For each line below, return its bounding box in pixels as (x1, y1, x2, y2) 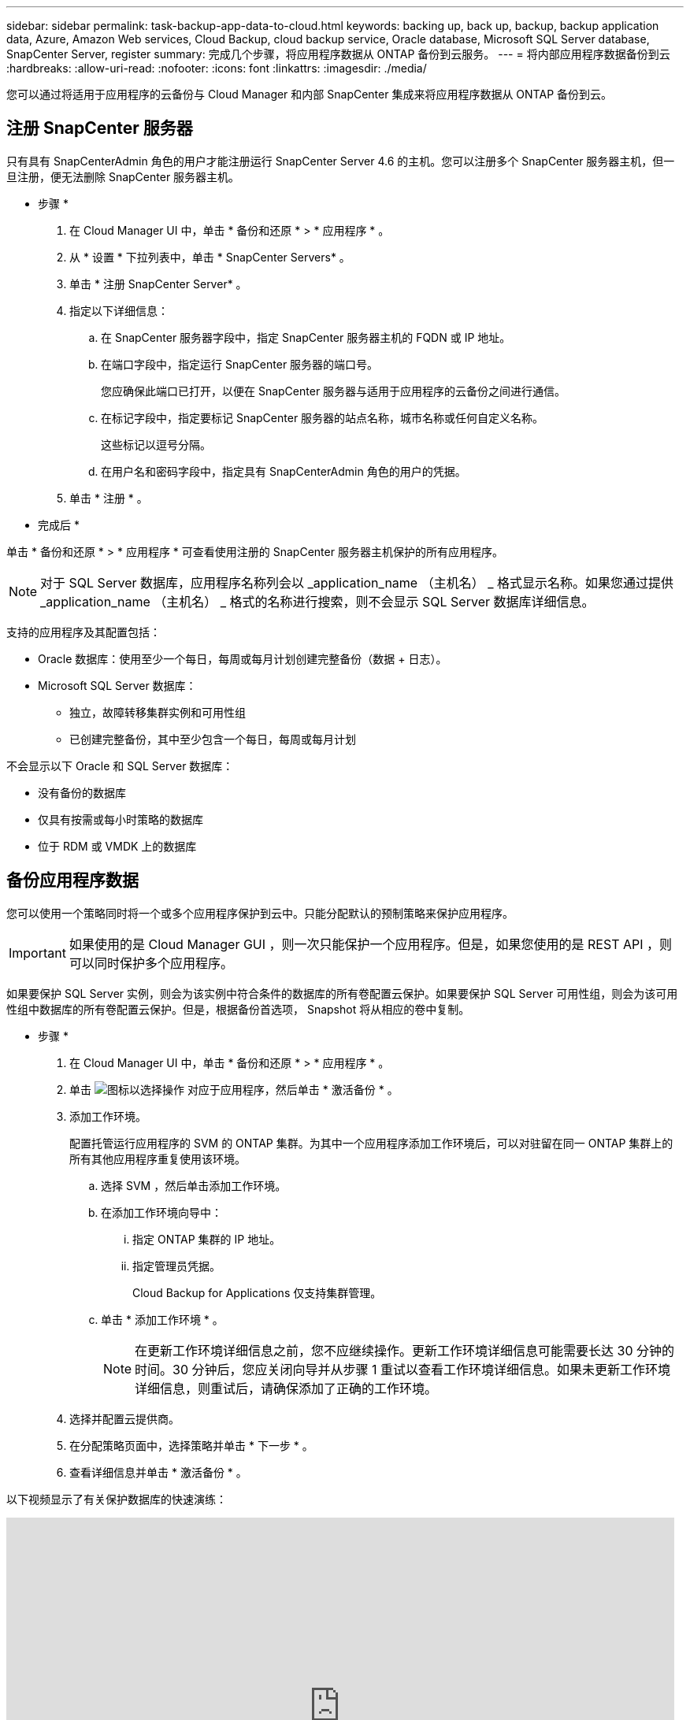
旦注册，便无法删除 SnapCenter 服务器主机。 (6, 169, 240, 183)
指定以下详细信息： (69, 303, 169, 317)
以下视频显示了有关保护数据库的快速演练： (6, 1492, 227, 1506)
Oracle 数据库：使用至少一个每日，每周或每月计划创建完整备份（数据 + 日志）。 (38, 651, 447, 665)
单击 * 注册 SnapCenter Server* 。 (69, 276, 247, 291)
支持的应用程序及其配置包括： (6, 625, 161, 639)
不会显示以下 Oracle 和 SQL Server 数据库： (6, 758, 234, 773)
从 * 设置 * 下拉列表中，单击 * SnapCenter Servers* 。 (69, 250, 351, 264)
